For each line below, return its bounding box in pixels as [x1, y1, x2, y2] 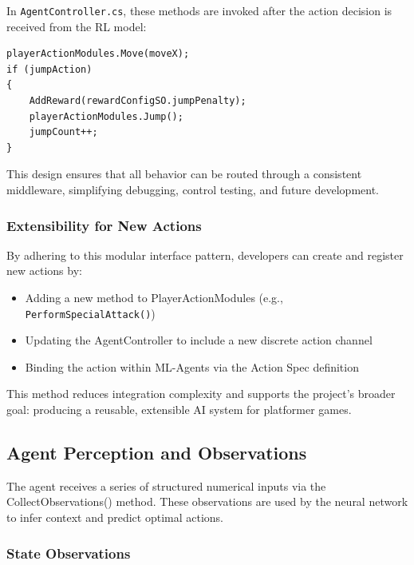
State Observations [6, 543, 131, 563]
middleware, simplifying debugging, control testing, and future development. [6, 181, 379, 197]
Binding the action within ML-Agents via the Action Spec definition [25, 358, 359, 375]
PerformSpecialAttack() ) [25, 304, 156, 321]
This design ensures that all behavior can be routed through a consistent [6, 165, 362, 182]
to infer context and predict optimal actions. [6, 509, 224, 526]
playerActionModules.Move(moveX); [6, 48, 190, 60]
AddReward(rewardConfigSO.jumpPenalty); [29, 95, 246, 107]
